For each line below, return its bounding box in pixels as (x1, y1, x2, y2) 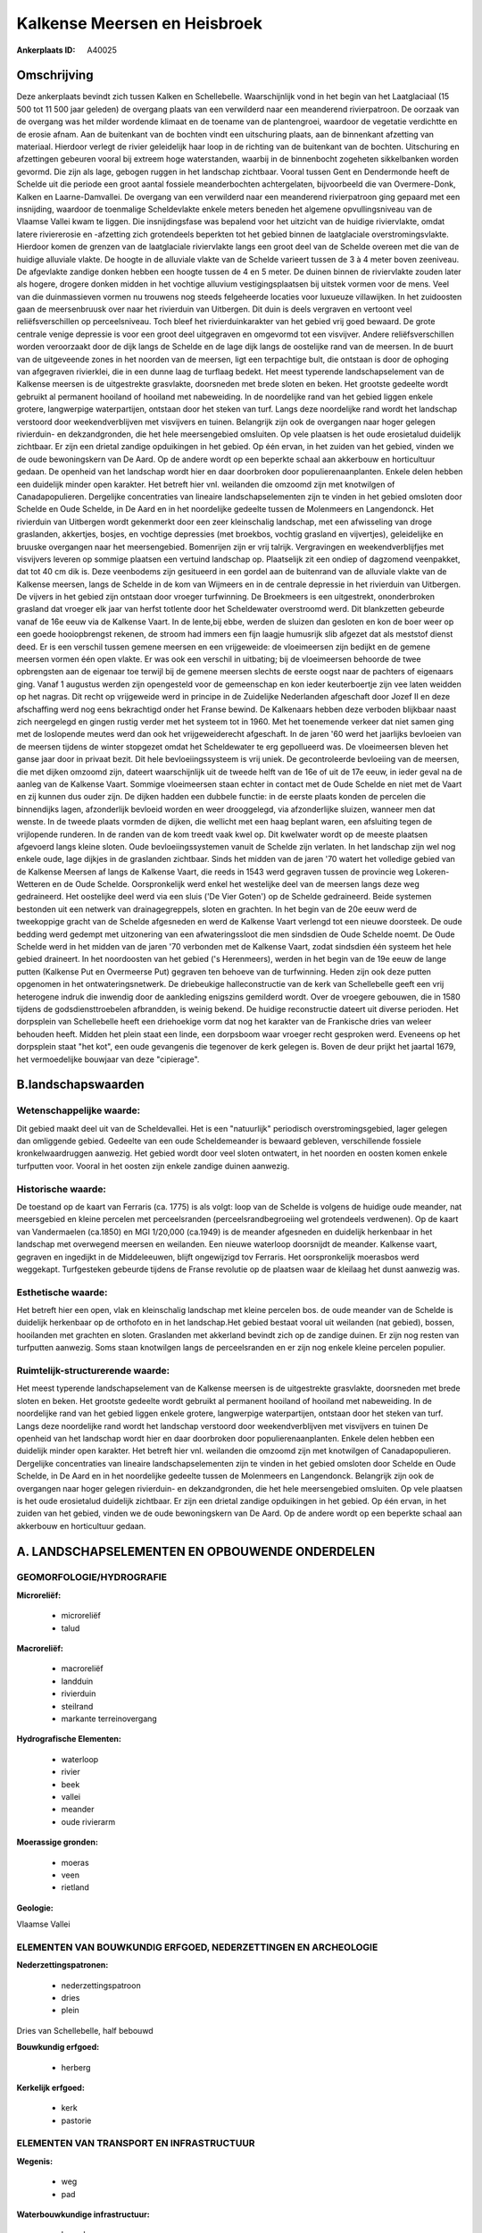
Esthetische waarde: (16, 1286, 108, 1299)
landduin (61, 1676, 94, 1686)
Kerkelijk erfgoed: (16, 2082, 85, 2093)
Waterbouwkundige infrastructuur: (16, 2209, 151, 2220)
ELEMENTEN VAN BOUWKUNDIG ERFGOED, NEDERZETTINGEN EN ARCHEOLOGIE (16, 1941, 378, 1953)
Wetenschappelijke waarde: (16, 1104, 141, 1116)
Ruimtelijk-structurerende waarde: (16, 1365, 170, 1377)
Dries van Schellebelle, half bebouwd (16, 2025, 154, 2036)
